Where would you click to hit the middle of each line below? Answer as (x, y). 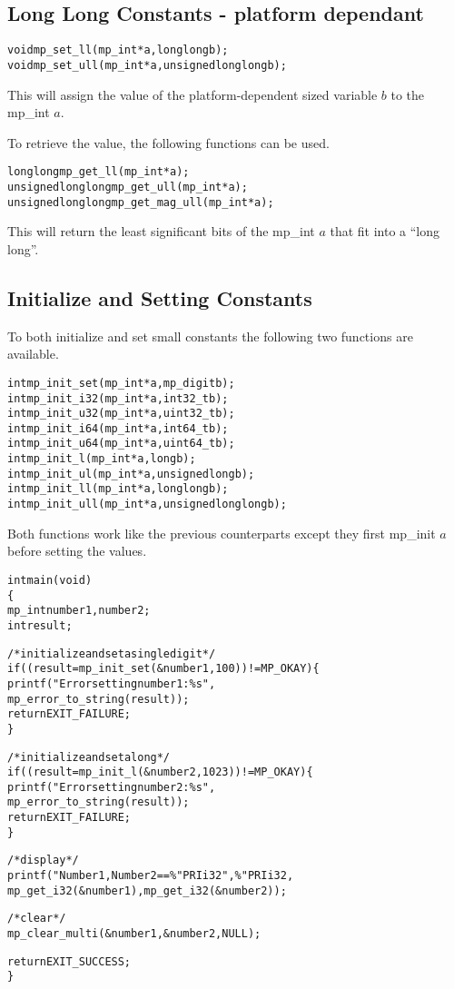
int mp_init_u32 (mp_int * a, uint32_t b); (121, 414)
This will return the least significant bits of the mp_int (161, 231)
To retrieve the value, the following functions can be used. (168, 142)
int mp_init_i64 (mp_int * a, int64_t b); (118, 428)
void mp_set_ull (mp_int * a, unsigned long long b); (147, 65)
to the (408, 94)
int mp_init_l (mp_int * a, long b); (102, 459)
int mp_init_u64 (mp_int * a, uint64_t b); (121, 444)
